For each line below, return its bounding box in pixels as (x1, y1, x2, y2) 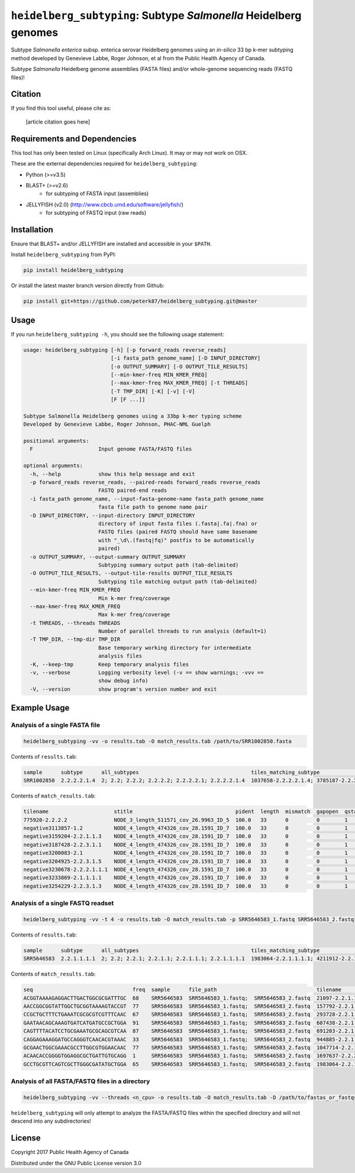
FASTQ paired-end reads (98, 487, 167, 494)
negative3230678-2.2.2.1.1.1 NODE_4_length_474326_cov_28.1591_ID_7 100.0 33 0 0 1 (23, 866, 348, 873)
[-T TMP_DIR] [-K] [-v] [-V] (110, 388, 195, 394)
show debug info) (98, 678, 149, 684)
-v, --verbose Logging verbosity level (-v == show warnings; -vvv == (30, 669, 264, 676)
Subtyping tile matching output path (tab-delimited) (98, 578, 257, 585)
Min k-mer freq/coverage (98, 595, 170, 601)
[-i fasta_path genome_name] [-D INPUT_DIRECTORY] (110, 355, 261, 362)
